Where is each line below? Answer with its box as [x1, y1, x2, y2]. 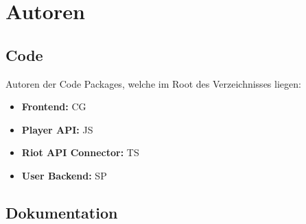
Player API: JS [21, 122, 93, 136]
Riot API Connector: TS [21, 145, 139, 160]
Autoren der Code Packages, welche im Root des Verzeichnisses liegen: [5, 76, 301, 90]
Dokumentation [5, 201, 118, 223]
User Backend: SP [21, 168, 107, 182]
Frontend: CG [21, 99, 86, 114]
